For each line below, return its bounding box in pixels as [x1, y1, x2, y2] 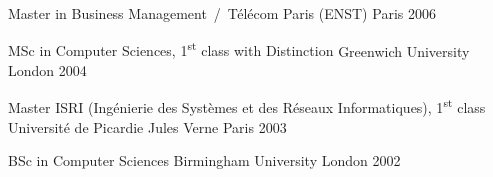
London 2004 [8, 59, 87, 80]
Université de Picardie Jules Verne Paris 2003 [8, 116, 287, 137]
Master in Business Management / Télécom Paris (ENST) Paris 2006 [8, 3, 436, 23]
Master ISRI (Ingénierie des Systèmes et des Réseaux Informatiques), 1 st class [8, 94, 486, 118]
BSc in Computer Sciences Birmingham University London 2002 [8, 150, 401, 171]
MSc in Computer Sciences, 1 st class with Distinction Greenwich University [8, 37, 470, 61]
